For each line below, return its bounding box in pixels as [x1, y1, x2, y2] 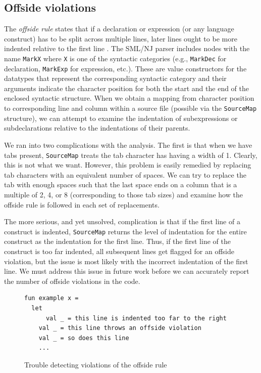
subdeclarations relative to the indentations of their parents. [4, 122, 190, 133]
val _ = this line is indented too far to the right [45, 314, 227, 322]
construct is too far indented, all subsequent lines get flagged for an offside [4, 245, 234, 256]
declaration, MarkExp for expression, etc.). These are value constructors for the [4, 63, 247, 73]
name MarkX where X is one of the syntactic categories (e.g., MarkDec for [4, 53, 227, 63]
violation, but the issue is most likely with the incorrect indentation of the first [4, 256, 248, 266]
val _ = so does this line [38, 334, 129, 342]
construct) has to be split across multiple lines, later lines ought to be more [4, 33, 237, 44]
